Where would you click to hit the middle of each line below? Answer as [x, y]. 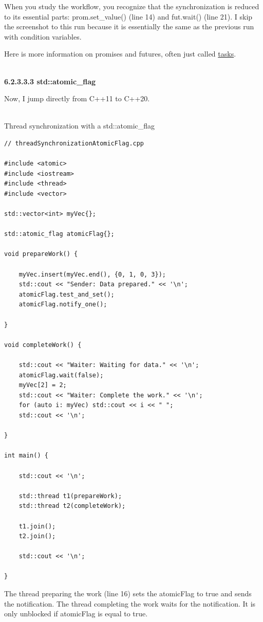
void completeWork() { [43, 345]
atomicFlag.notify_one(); [63, 305]
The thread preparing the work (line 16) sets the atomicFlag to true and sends [128, 593]
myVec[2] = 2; [43, 385]
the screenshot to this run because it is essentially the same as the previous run [129, 26]
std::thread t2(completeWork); [72, 506]
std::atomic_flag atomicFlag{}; [59, 234]
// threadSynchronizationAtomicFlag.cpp [74, 143]
